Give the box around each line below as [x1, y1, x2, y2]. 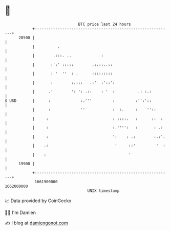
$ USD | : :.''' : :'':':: [5, 98, 152, 103]
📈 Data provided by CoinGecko [5, 198, 72, 204]
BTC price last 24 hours [78, 22, 131, 27]
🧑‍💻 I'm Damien [5, 209, 36, 216]
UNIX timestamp [87, 188, 120, 193]
